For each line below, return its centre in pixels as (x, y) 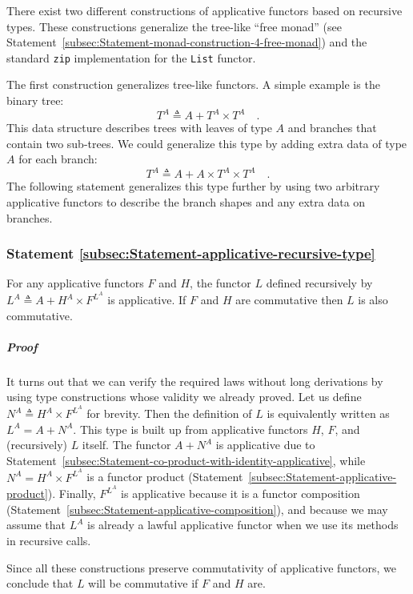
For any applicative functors (75, 283)
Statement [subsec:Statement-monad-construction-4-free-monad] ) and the (187, 42)
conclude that (40, 583)
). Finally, (72, 494)
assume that (36, 525)
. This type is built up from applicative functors (190, 429)
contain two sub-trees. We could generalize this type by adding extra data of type (207, 143)
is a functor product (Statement (165, 477)
